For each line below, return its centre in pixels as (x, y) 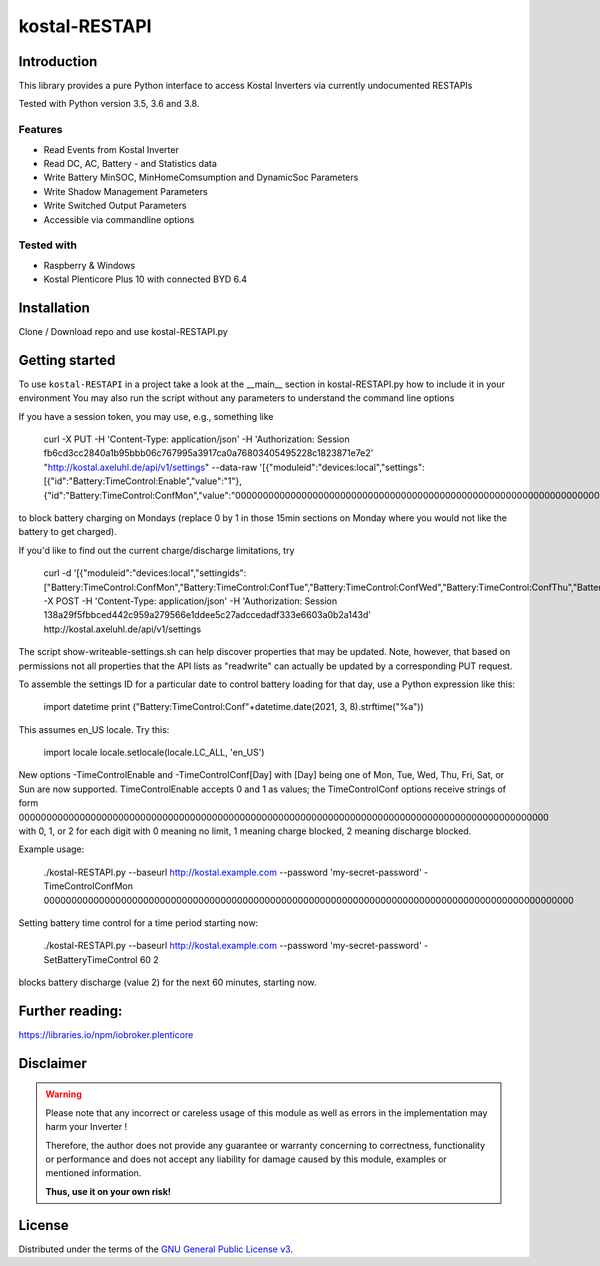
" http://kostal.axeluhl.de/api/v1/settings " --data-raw (150, 467)
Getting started (67, 360)
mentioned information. (93, 1173)
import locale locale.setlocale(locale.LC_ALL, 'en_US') (154, 752)
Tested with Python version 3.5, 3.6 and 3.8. (109, 104)
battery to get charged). (67, 532)
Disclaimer (52, 1063)
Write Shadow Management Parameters (126, 191)
